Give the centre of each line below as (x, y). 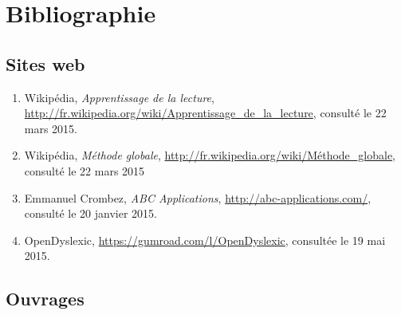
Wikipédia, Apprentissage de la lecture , (119, 97)
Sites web (45, 63)
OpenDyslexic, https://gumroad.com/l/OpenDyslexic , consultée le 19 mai (205, 240)
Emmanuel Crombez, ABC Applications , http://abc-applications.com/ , (198, 197)
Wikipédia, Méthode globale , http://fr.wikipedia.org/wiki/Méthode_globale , (210, 155)
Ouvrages (45, 299)
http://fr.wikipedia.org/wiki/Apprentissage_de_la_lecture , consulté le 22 (205, 113)
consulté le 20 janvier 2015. (90, 213)
